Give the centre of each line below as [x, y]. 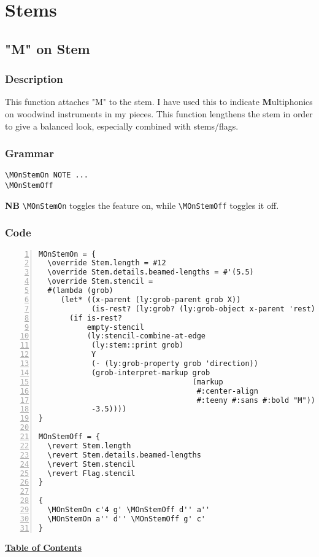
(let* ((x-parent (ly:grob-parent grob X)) [151, 299]
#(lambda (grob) [80, 291]
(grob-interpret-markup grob [151, 372]
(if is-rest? [96, 318]
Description [34, 79]
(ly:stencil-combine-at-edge [146, 336]
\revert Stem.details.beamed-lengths [124, 455]
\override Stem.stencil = [100, 282]
